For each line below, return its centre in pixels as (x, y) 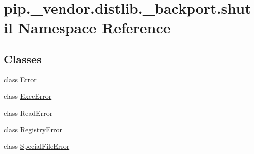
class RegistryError (33, 129)
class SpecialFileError (37, 146)
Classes (23, 58)
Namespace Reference (94, 27)
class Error (20, 79)
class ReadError (28, 112)
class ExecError (28, 96)
